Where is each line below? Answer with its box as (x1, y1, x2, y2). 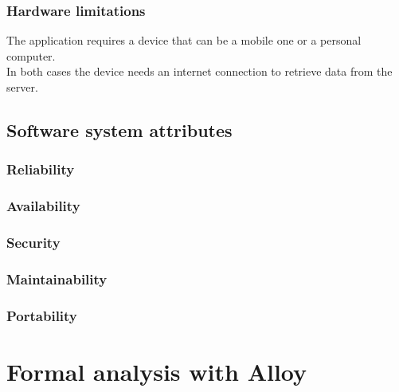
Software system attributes (6, 117, 233, 142)
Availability (6, 196, 80, 216)
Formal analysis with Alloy (6, 355, 307, 387)
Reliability (6, 159, 75, 179)
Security (6, 232, 61, 252)
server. (6, 79, 38, 95)
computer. (6, 47, 56, 64)
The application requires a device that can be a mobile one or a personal (6, 32, 362, 49)
